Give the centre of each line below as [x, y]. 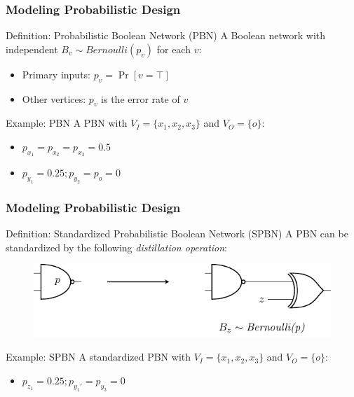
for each [173, 49]
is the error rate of [141, 98]
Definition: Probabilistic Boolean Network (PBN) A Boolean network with [166, 35]
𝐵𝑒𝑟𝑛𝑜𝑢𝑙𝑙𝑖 [107, 50]
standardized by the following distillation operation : [117, 247]
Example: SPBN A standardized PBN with [98, 357]
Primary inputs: [56, 74]
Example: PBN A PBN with [67, 123]
